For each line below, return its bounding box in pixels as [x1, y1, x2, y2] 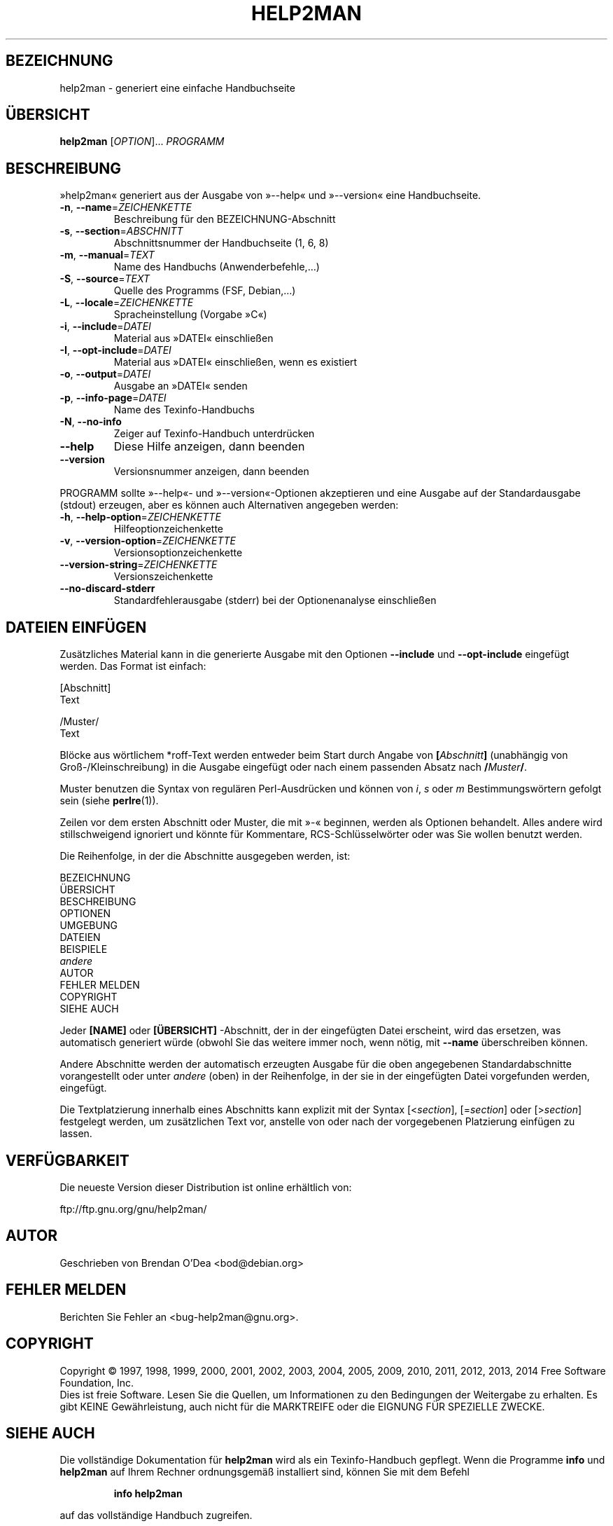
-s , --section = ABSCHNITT [59, 225, 183, 238]
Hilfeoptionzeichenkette [113, 523, 224, 535]
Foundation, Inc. [59, 1376, 134, 1389]
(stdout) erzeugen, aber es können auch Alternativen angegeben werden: [59, 499, 399, 511]
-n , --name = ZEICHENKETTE [59, 201, 192, 214]
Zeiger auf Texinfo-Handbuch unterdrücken [113, 427, 315, 440]
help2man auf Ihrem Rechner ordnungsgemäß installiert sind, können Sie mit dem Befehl [59, 1466, 470, 1478]
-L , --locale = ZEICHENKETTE [59, 296, 194, 309]
